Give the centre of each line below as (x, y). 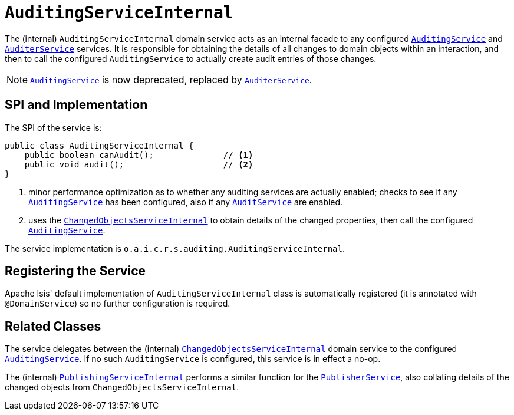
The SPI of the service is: (53, 127)
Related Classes (53, 326)
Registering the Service (75, 271)
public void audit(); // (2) (139, 164)
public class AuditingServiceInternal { (99, 145)
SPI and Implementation (76, 105)
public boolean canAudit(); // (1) (139, 155)
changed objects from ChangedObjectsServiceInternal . (122, 387)
